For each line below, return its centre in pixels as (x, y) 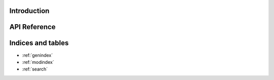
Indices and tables (39, 43)
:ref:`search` (35, 69)
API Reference (32, 27)
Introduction (29, 11)
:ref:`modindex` (38, 62)
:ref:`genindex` (38, 55)
